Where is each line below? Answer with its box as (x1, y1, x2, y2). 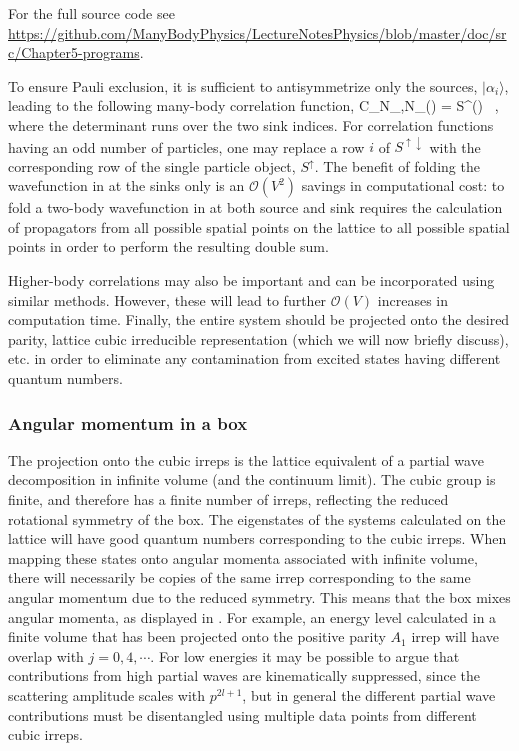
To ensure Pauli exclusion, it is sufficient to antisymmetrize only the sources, (8, 75, 478, 96)
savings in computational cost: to (301, 175, 505, 196)
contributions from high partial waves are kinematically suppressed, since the (8, 665, 480, 686)
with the (429, 136, 481, 157)
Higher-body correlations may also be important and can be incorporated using (8, 270, 495, 291)
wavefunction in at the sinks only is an (8, 175, 245, 196)
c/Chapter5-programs (8, 42, 140, 63)
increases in (377, 289, 449, 310)
